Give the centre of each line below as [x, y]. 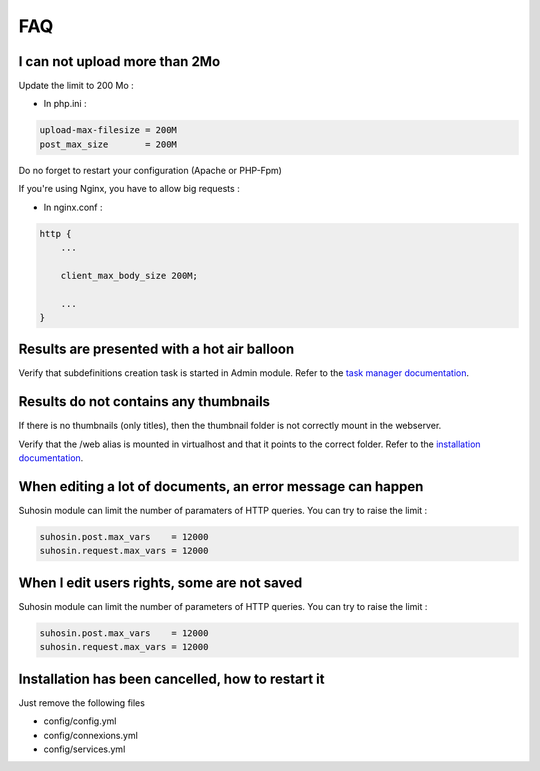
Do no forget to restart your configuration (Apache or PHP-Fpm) [150, 170]
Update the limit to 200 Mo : [76, 86]
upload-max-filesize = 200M [108, 130]
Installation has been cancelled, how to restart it [171, 678]
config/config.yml [80, 721]
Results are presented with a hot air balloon [156, 349]
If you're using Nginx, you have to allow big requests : [129, 189]
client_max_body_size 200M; [129, 275]
